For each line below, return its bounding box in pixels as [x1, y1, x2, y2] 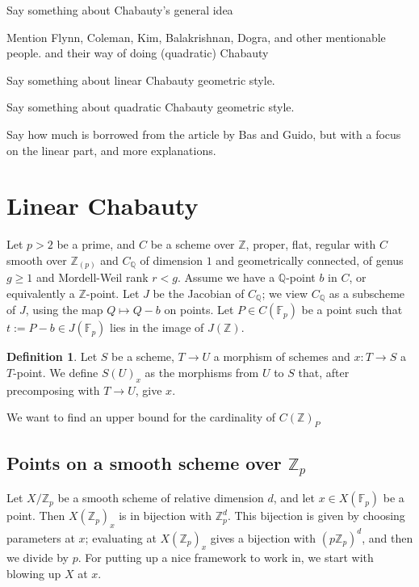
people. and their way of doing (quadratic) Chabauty [6, 44, 269, 61]
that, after [298, 364, 350, 381]
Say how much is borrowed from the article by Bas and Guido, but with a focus [6, 125, 401, 142]
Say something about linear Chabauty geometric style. [6, 71, 275, 88]
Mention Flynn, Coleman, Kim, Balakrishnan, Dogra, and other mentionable [6, 28, 386, 45]
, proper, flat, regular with [245, 236, 376, 253]
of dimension [140, 251, 203, 268]
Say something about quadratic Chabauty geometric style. [6, 99, 295, 115]
